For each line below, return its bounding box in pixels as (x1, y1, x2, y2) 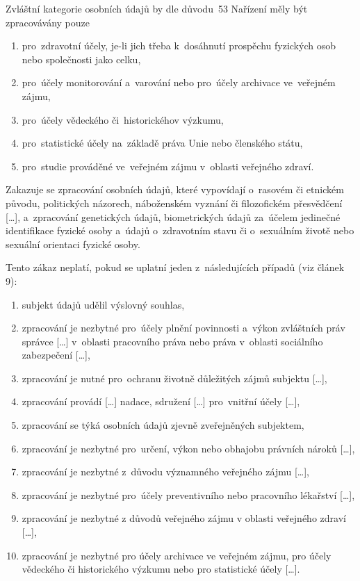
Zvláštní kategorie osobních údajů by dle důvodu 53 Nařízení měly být (6, 1, 308, 15)
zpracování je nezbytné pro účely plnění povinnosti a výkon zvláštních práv (22, 320, 345, 335)
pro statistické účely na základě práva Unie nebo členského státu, (22, 136, 303, 150)
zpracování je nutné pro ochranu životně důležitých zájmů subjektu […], (22, 370, 327, 385)
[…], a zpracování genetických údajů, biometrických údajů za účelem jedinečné (6, 209, 341, 224)
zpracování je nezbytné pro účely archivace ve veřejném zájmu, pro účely (22, 548, 332, 562)
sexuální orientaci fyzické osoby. (6, 236, 140, 251)
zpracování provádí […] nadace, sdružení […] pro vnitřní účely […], (22, 394, 300, 409)
